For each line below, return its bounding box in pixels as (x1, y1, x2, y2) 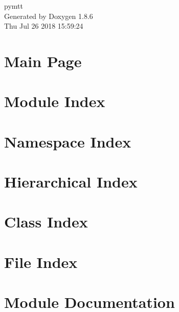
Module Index (4, 91, 105, 112)
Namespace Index (4, 131, 131, 152)
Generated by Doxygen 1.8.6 (4, 10, 93, 21)
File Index (4, 251, 78, 272)
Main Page (4, 50, 82, 71)
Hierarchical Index (4, 171, 138, 192)
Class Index (4, 211, 88, 232)
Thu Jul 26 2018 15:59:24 (4, 20, 83, 31)
